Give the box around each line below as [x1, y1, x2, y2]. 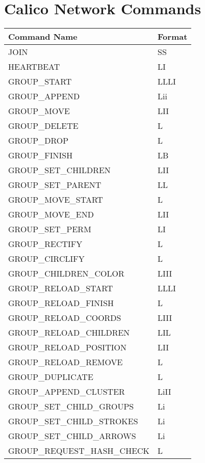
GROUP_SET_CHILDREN [8, 164, 111, 176]
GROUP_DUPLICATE [8, 371, 93, 383]
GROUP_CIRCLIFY [8, 253, 85, 265]
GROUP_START [8, 75, 72, 88]
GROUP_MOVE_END [8, 208, 94, 221]
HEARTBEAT [8, 61, 60, 73]
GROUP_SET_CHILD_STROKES [8, 415, 138, 427]
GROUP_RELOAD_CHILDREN [8, 326, 130, 339]
